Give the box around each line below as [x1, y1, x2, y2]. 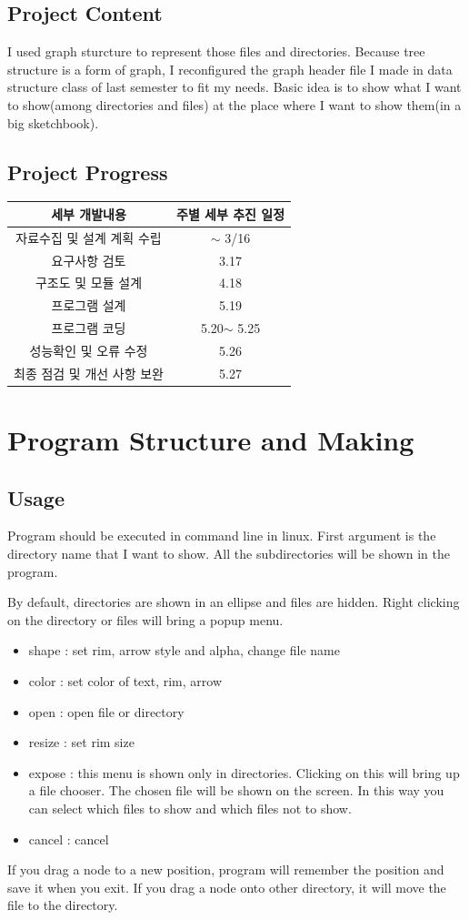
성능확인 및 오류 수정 [29, 340, 148, 359]
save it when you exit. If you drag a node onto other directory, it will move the [7, 877, 446, 896]
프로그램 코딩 [51, 318, 126, 338]
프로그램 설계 [51, 296, 126, 315]
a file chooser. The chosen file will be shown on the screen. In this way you [28, 781, 444, 800]
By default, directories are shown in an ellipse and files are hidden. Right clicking [7, 592, 460, 612]
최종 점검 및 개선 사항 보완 [14, 363, 164, 382]
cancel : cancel [28, 829, 109, 848]
